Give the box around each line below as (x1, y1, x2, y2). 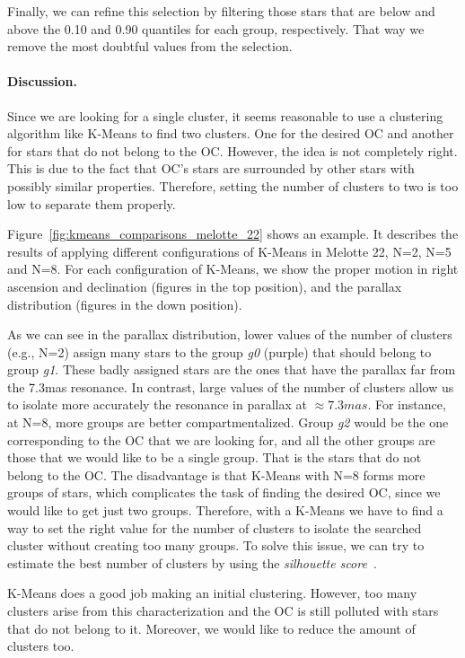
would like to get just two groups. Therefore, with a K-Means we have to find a (7, 501, 443, 520)
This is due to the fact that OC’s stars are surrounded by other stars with (7, 159, 415, 178)
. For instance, (367, 395, 446, 414)
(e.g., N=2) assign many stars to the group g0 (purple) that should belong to (7, 342, 432, 361)
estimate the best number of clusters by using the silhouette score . (7, 553, 377, 572)
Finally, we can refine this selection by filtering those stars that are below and (7, 2, 435, 20)
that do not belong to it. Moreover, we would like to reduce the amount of (7, 619, 416, 637)
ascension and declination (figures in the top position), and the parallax (7, 276, 402, 295)
